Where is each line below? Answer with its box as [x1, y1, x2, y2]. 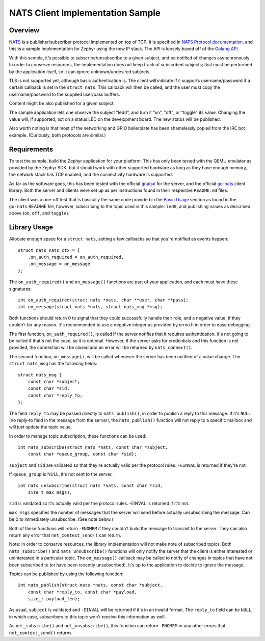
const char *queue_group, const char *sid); [27, 452, 137, 457]
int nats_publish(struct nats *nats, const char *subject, [18, 582, 163, 588]
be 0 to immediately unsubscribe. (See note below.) [9, 516, 114, 522]
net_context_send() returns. [9, 630, 73, 636]
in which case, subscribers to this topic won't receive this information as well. [9, 614, 166, 619]
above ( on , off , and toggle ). [9, 210, 70, 216]
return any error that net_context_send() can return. [9, 532, 121, 538]
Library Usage [9, 223, 53, 232]
